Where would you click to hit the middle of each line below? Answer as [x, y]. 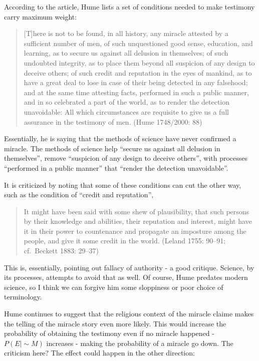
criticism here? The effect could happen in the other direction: [99, 353]
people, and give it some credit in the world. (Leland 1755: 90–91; [125, 241]
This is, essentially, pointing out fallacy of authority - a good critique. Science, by [129, 267]
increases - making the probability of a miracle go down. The [140, 343]
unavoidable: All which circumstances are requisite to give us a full [126, 111]
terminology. [23, 297]
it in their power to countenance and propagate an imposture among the [135, 231]
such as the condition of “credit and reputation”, [79, 195]
